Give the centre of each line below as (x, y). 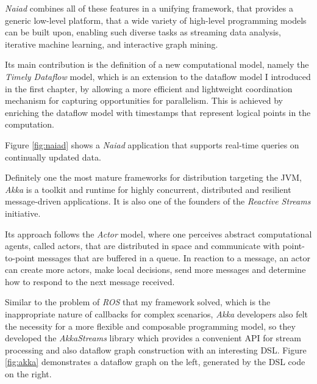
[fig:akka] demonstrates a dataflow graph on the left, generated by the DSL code (155, 362)
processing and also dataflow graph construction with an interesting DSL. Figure (156, 350)
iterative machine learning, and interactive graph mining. (112, 44)
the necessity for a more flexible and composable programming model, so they (150, 326)
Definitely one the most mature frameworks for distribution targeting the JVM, (153, 177)
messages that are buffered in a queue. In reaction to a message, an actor (174, 257)
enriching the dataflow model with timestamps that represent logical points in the (158, 112)
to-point (20, 257)
